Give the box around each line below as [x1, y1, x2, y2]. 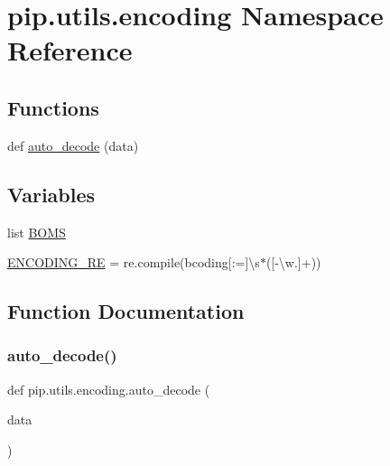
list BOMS [7, 222, 66, 241]
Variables [7, 180, 96, 208]
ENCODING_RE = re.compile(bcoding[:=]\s [7, 253, 260, 272]
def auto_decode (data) [7, 135, 139, 154]
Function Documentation [7, 297, 245, 325]
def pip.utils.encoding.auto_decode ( [7, 379, 210, 398]
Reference [7, 32, 133, 69]
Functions [7, 93, 99, 121]
